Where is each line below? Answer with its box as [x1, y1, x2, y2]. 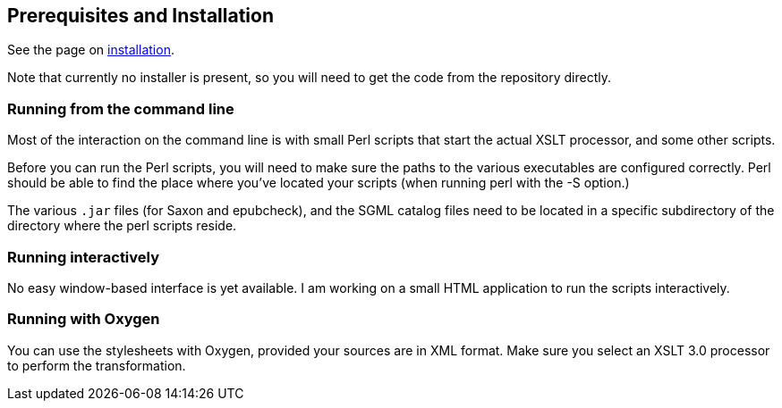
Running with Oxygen [7, 310, 160, 329]
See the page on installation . [7, 42, 174, 58]
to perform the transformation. [7, 357, 186, 373]
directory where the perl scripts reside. [7, 218, 237, 234]
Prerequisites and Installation [7, 4, 274, 27]
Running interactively [7, 247, 160, 266]
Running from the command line [7, 99, 234, 118]
